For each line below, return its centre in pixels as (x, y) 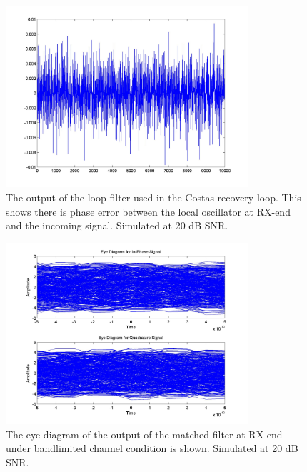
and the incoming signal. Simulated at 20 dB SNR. (117, 225)
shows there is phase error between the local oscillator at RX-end (148, 211)
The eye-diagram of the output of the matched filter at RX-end (144, 434)
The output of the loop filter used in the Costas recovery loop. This (153, 197)
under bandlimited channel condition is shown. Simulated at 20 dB (152, 448)
